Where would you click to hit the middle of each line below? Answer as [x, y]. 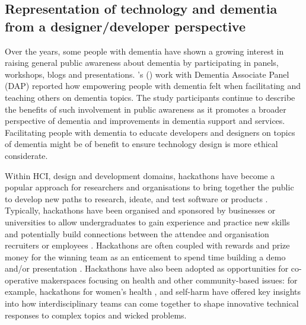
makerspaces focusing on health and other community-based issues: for [169, 280]
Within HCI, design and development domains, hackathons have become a [140, 175]
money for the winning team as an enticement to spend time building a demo [145, 257]
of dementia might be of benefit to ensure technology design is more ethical [141, 144]
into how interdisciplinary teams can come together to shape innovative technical [152, 303]
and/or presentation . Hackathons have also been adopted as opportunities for [147, 268]
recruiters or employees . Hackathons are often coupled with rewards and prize [147, 245]
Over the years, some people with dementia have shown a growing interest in [144, 51]
